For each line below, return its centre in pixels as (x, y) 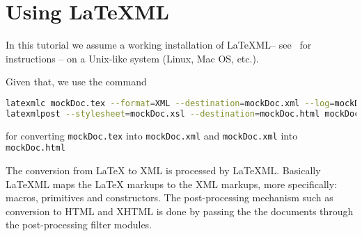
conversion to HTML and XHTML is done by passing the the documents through (180, 211)
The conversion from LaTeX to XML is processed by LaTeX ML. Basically (163, 170)
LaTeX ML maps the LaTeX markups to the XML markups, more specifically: (172, 184)
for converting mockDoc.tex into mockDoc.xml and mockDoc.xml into (152, 135)
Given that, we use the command (76, 82)
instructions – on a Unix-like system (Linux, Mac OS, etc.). (132, 58)
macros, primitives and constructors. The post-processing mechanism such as (170, 197)
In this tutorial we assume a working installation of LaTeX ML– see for (159, 45)
